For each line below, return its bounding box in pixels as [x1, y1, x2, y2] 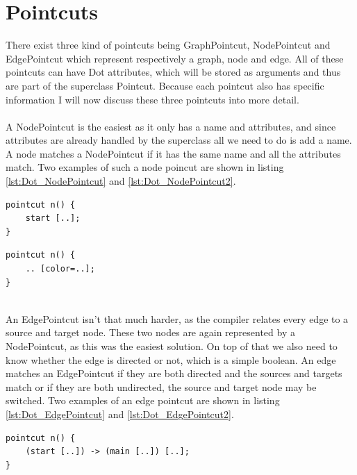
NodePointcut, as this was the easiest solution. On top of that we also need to [6, 339, 338, 353]
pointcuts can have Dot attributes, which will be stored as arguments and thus [6, 65, 341, 79]
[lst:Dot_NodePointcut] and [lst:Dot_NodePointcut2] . [6, 174, 236, 188]
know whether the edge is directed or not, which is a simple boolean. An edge [6, 352, 336, 367]
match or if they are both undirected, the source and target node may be [6, 379, 317, 394]
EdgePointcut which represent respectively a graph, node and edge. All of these [6, 51, 344, 65]
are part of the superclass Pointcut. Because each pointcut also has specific [6, 78, 324, 92]
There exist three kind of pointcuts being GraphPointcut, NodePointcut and [6, 37, 331, 52]
